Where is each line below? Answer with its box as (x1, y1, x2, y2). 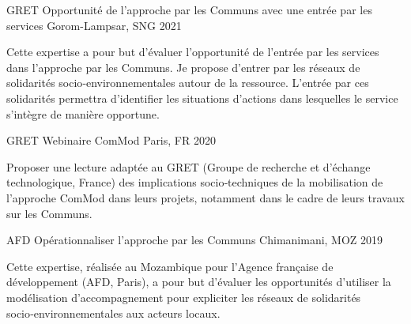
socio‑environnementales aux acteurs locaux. (6, 304, 221, 321)
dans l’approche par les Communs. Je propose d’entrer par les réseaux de (6, 58, 360, 75)
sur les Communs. (6, 205, 92, 221)
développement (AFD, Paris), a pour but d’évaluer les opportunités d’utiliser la (6, 273, 391, 290)
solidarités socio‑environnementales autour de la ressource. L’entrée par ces (6, 74, 369, 91)
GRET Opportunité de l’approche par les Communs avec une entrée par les (6, 2, 372, 17)
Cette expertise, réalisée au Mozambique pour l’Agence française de (6, 258, 334, 274)
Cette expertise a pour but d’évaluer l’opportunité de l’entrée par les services (6, 43, 379, 60)
